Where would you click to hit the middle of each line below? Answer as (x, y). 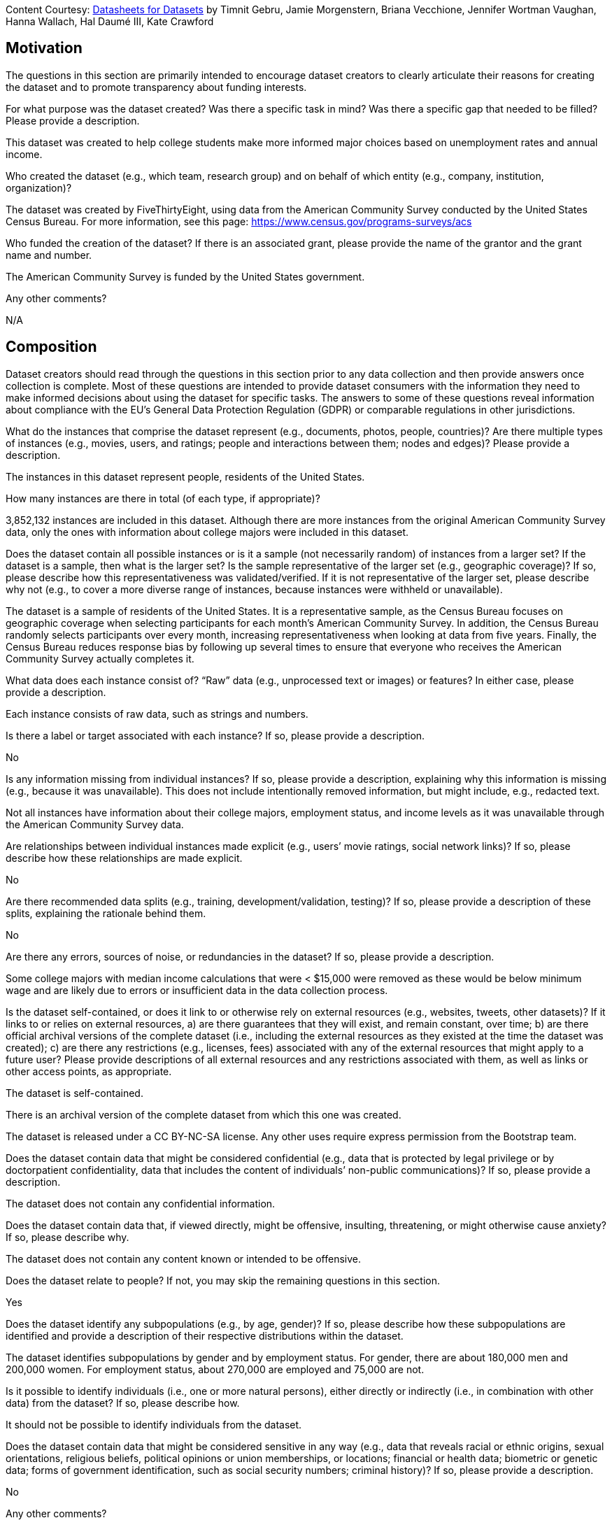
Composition (51, 347)
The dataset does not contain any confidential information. (141, 1203)
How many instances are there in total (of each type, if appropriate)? (163, 498)
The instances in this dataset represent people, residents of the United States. (185, 476)
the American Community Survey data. (95, 824)
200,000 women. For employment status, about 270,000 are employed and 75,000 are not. (215, 1369)
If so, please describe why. (67, 1237)
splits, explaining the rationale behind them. (106, 913)
